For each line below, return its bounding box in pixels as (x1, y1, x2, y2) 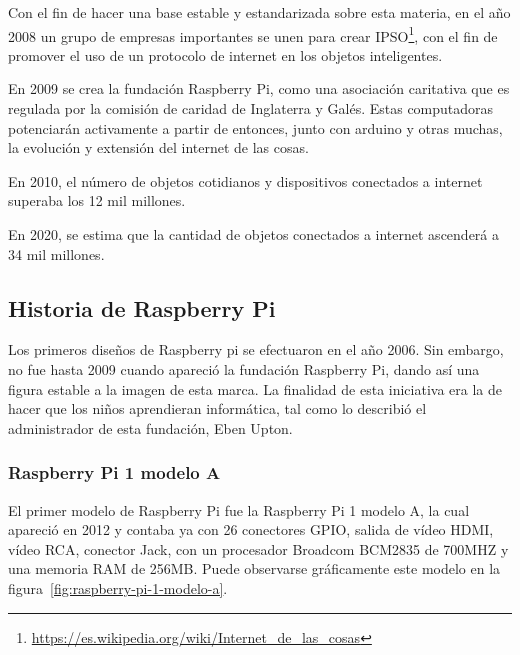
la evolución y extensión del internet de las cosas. (8, 137, 309, 158)
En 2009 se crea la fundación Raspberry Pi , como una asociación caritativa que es (8, 78, 510, 99)
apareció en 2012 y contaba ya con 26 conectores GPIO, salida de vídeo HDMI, (8, 519, 494, 540)
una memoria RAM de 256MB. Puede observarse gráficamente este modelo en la (8, 558, 501, 579)
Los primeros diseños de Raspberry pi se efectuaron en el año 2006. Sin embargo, (8, 339, 504, 360)
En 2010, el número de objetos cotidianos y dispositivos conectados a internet (8, 170, 483, 191)
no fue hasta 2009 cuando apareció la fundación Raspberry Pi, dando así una (8, 358, 480, 379)
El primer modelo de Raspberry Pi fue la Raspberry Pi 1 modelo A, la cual (8, 499, 470, 520)
